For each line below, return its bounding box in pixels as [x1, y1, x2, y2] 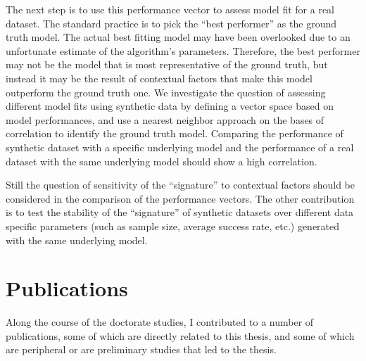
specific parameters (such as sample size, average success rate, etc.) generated [6, 218, 340, 233]
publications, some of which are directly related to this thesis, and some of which [6, 328, 355, 343]
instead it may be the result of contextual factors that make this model [6, 70, 313, 85]
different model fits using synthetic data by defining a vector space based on [6, 99, 334, 113]
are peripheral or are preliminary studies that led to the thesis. [6, 342, 277, 357]
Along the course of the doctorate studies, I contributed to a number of [6, 315, 314, 329]
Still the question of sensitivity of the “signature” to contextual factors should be [6, 177, 355, 192]
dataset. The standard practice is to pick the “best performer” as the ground [6, 15, 336, 30]
